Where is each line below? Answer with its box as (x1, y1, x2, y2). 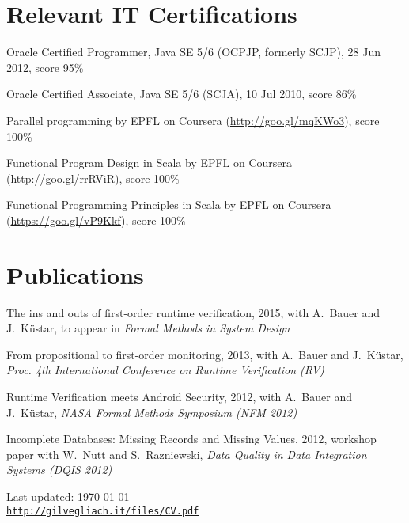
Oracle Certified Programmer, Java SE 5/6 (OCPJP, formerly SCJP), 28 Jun (6, 44, 381, 60)
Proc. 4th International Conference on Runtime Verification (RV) (6, 362, 324, 378)
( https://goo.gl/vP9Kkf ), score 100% (6, 211, 186, 228)
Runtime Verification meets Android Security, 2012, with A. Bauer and (6, 388, 352, 404)
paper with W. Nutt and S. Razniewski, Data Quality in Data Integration (6, 445, 367, 462)
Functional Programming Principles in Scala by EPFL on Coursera (6, 196, 331, 213)
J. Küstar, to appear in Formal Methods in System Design (6, 320, 290, 336)
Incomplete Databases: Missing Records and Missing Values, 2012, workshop (6, 430, 377, 447)
